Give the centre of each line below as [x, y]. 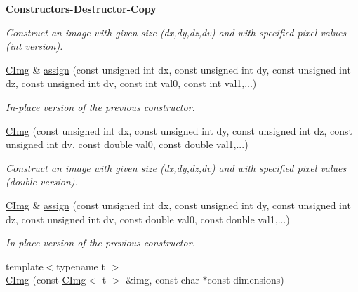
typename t [81, 266]
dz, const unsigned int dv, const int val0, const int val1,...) [131, 83]
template [25, 266]
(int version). [34, 46]
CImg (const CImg [46, 280]
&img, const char [163, 280]
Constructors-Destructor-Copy [81, 8]
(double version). [42, 181]
